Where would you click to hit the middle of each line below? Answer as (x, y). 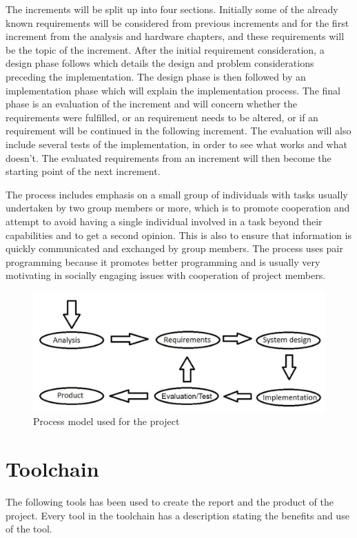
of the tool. (29, 529)
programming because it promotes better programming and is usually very (163, 261)
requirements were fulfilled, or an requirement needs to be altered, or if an (162, 117)
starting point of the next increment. (83, 171)
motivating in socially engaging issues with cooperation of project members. (166, 275)
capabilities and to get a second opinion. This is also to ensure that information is (178, 235)
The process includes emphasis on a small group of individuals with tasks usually (177, 194)
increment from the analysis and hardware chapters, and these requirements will (175, 36)
